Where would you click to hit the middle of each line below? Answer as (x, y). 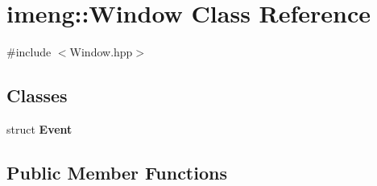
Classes (37, 95)
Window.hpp (101, 52)
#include (29, 52)
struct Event (39, 128)
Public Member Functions (117, 172)
